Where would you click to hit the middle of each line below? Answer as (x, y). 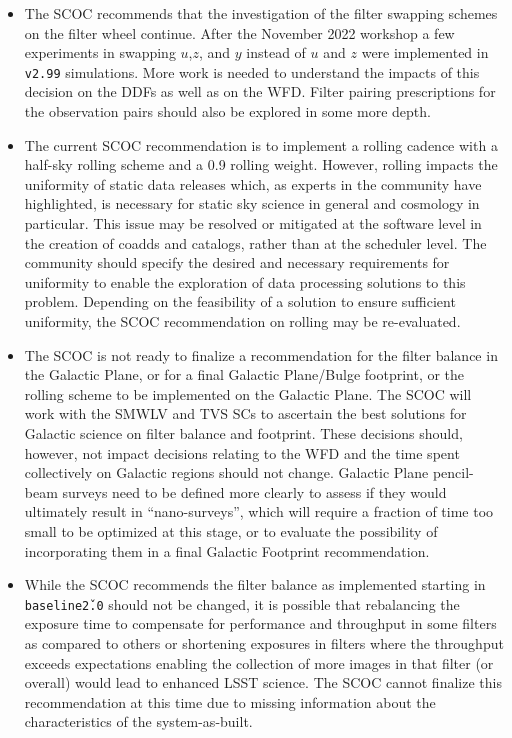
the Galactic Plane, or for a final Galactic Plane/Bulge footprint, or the (244, 374)
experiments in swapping (100, 52)
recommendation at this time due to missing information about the (230, 701)
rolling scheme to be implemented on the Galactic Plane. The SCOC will (248, 393)
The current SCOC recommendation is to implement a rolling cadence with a (261, 144)
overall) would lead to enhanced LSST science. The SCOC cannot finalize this (263, 682)
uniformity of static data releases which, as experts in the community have (253, 183)
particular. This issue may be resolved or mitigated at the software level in (253, 223)
